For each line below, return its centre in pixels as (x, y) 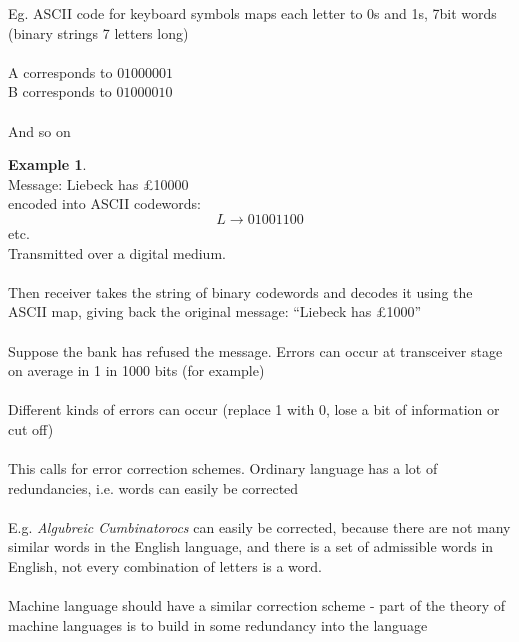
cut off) (31, 428)
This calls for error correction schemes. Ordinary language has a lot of (223, 468)
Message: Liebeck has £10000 (98, 183)
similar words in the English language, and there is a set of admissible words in (251, 546)
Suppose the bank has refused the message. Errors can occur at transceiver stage (255, 350)
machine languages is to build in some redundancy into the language (218, 624)
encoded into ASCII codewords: (105, 203)
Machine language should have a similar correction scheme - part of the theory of (257, 605)
